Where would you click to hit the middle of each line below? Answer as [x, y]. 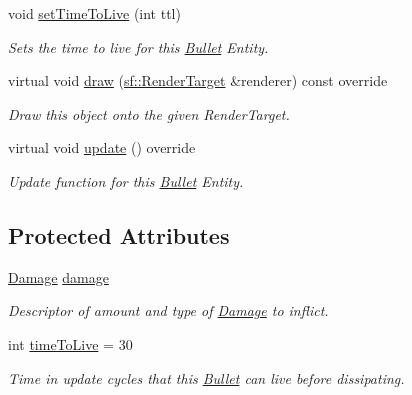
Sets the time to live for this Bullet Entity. [138, 46]
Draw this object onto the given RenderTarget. [149, 113]
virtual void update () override [102, 147]
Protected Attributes [119, 234]
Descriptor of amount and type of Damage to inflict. [168, 310]
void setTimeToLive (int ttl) [94, 13]
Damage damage [58, 276]
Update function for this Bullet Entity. [126, 180]
